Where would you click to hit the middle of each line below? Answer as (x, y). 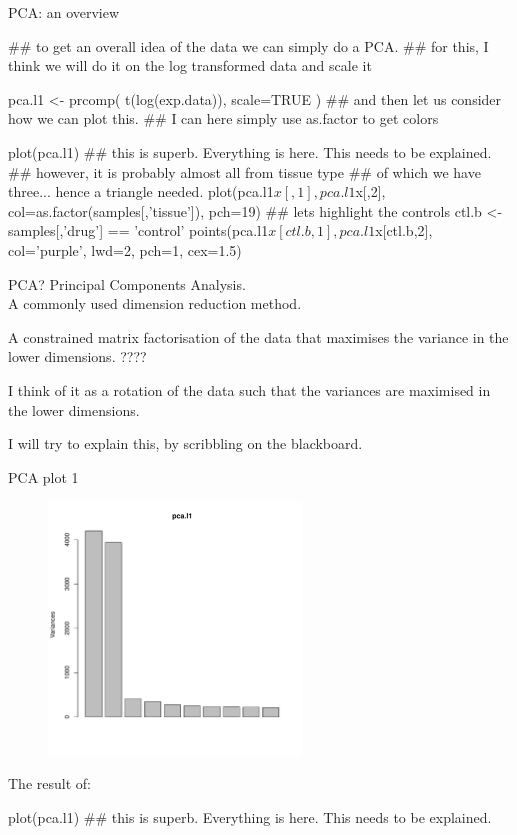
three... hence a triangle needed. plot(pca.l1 (141, 191)
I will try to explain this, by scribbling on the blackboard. (185, 443)
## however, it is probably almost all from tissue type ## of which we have (244, 171)
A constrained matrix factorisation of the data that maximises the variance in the (258, 336)
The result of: (49, 783)
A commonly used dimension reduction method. (155, 303)
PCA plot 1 (43, 476)
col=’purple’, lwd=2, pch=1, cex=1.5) (125, 249)
